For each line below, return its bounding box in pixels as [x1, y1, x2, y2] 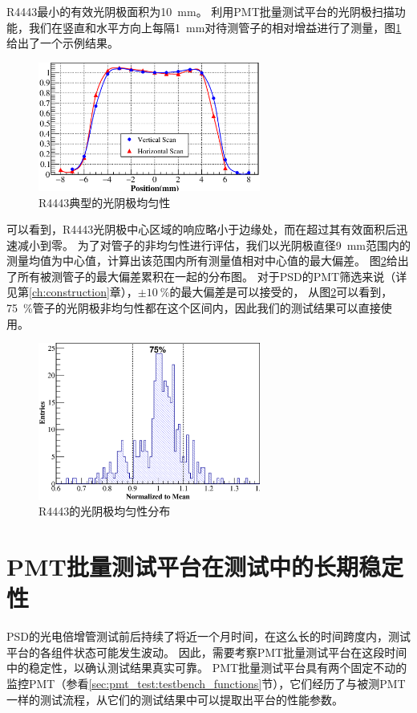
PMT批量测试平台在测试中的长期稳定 [6, 550, 403, 583]
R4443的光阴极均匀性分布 [38, 503, 171, 519]
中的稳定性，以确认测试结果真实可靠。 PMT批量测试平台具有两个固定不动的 [6, 659, 407, 676]
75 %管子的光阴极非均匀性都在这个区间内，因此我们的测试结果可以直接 [6, 299, 381, 316]
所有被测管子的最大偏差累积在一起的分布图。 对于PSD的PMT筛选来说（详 [17, 267, 407, 284]
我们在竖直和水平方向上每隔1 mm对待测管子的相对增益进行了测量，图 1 [28, 18, 402, 35]
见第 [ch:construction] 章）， [6, 283, 138, 300]
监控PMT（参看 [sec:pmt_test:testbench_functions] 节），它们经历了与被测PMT [6, 674, 406, 691]
